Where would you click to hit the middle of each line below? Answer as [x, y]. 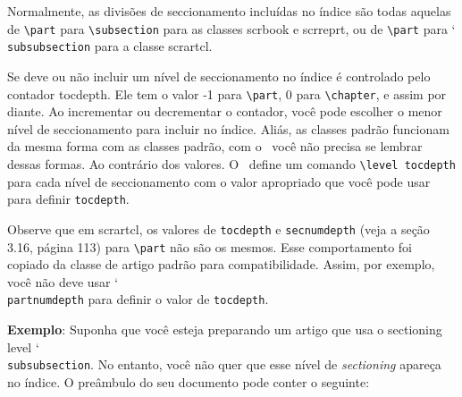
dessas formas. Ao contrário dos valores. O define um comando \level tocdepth [231, 163]
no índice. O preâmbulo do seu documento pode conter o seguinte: [189, 381]
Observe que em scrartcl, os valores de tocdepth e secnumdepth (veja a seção [218, 228]
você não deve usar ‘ [63, 281]
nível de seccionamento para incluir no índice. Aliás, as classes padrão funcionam [228, 128]
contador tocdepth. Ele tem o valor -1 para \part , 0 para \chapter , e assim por [227, 93]
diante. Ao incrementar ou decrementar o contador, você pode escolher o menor [225, 111]
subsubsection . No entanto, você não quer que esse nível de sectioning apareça [224, 364]
